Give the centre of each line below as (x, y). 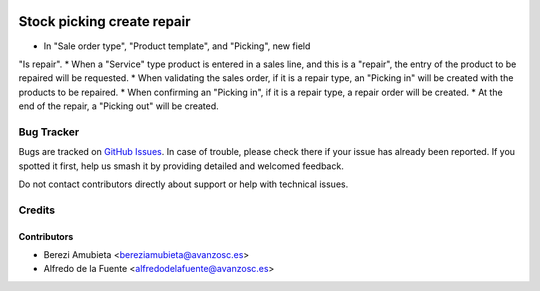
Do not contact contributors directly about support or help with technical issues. (183, 184)
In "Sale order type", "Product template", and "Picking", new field (177, 46)
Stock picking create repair (104, 21)
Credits (36, 210)
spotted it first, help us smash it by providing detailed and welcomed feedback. (181, 166)
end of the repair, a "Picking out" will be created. (118, 106)
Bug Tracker (49, 132)
